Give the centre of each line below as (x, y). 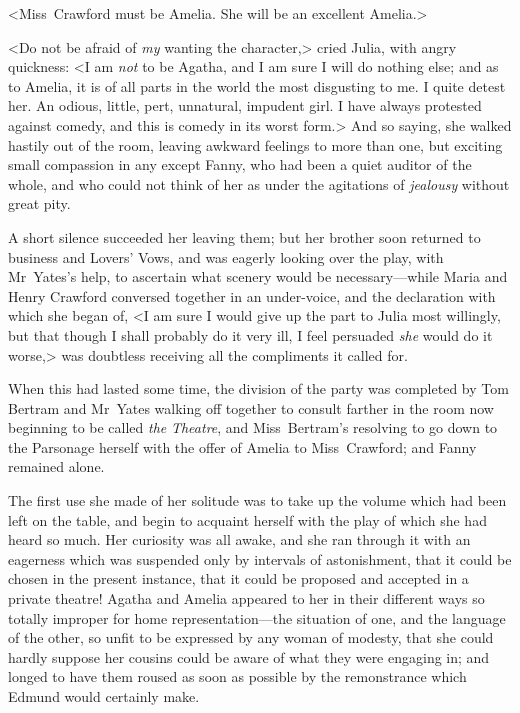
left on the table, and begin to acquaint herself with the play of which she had (247, 519)
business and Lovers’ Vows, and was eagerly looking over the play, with (226, 256)
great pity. (39, 203)
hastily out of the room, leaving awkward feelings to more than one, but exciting (255, 144)
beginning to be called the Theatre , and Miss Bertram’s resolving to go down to (253, 427)
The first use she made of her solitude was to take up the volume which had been (257, 500)
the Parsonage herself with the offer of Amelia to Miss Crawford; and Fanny (242, 446)
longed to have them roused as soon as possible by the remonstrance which (237, 676)
